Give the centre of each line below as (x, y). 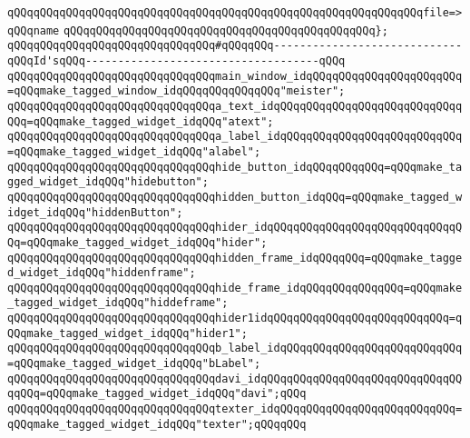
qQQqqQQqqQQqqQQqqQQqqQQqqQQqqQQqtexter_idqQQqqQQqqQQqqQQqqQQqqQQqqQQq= (235, 409)
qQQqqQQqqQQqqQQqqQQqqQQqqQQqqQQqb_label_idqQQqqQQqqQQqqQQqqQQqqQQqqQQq (235, 348)
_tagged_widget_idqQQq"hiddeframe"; (118, 303)
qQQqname (34, 30)
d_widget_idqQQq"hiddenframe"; (102, 273)
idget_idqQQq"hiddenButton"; (95, 212)
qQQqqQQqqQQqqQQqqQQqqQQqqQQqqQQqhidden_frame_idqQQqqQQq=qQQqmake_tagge (235, 258)
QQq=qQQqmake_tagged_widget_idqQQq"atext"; (141, 121)
